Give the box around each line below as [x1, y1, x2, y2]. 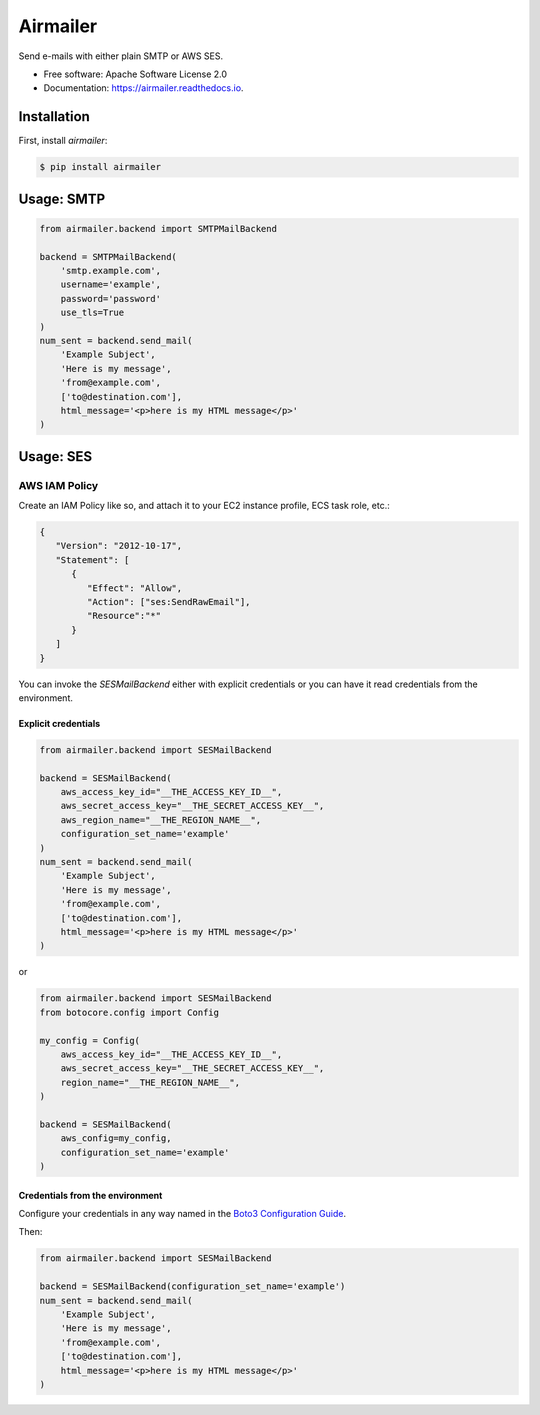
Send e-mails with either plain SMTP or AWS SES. [18, 50, 224, 62]
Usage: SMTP [18, 190, 106, 207]
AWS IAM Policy [18, 478, 99, 492]
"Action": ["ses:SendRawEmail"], [86, 596, 251, 607]
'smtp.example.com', [60, 265, 162, 276]
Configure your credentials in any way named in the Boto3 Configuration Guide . [18, 1208, 347, 1219]
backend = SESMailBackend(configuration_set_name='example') [39, 1281, 346, 1292]
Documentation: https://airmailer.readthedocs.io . [43, 82, 244, 94]
